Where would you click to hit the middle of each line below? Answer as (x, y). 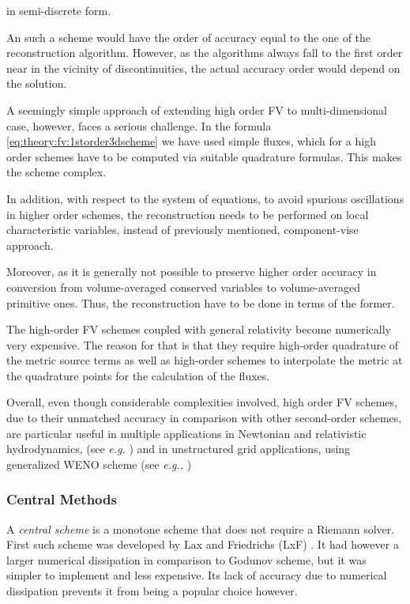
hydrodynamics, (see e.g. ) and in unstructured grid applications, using (179, 449)
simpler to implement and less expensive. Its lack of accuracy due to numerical (197, 575)
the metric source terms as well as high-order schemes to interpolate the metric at (205, 360)
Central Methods (62, 499)
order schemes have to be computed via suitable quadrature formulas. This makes (204, 156)
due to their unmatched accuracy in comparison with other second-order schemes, (204, 418)
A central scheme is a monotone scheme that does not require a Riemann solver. (201, 528)
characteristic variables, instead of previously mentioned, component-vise (182, 230)
